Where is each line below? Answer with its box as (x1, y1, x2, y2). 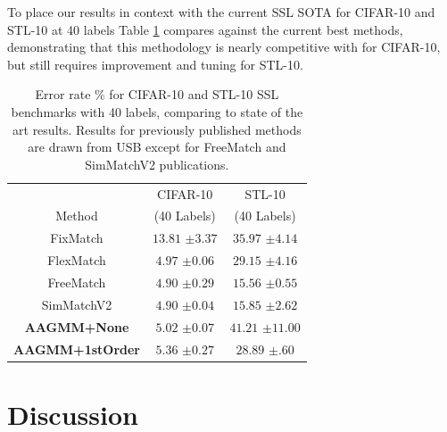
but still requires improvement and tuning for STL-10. (7, 54, 303, 73)
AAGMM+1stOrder (13, 339, 140, 358)
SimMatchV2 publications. (85, 154, 229, 173)
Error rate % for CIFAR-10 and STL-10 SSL (35, 85, 279, 104)
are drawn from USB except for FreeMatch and (28, 137, 286, 156)
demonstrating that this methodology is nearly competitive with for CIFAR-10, (7, 37, 441, 56)
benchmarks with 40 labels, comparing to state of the (11, 102, 303, 120)
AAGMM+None (24, 317, 129, 336)
